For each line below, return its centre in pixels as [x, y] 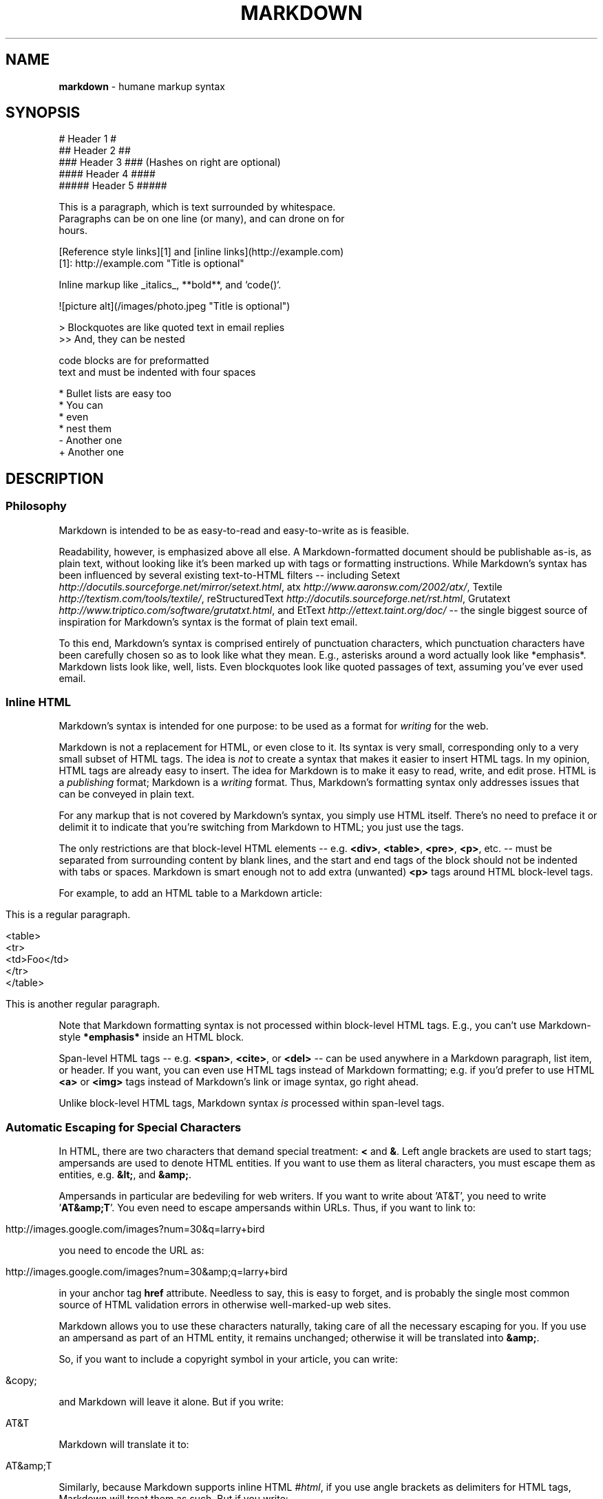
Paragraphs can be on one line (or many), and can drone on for [202, 219]
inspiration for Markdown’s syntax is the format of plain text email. [208, 621]
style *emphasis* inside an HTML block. [151, 1037]
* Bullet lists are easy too [115, 394]
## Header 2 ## [95, 151]
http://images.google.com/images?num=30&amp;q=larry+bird [147, 1272]
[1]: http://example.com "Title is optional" [151, 264]
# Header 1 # [88, 139]
